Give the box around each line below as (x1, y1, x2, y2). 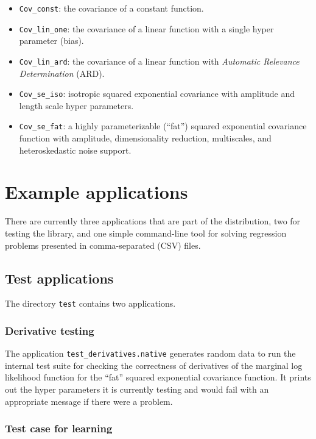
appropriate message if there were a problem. (5, 394, 173, 407)
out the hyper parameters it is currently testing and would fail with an (5, 383, 269, 396)
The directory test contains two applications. (5, 297, 176, 310)
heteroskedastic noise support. (19, 143, 132, 156)
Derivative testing (5, 323, 94, 338)
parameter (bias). (19, 34, 84, 47)
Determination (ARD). (19, 66, 105, 79)
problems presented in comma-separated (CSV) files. (5, 238, 201, 251)
